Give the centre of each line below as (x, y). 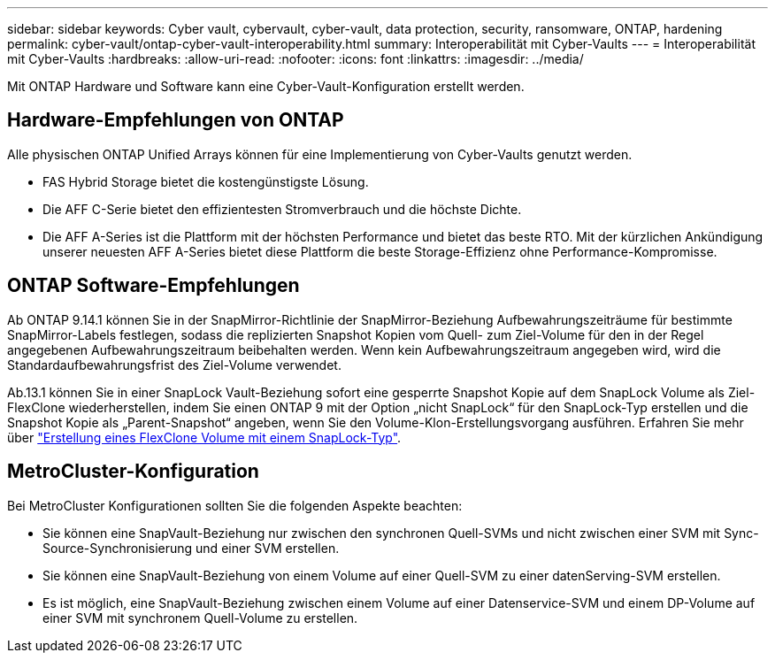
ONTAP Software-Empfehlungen (153, 286)
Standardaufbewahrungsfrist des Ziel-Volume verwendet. (174, 365)
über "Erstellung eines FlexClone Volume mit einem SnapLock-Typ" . (204, 437)
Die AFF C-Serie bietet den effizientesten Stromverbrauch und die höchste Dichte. (282, 209)
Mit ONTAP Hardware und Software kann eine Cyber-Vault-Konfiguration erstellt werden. (266, 86)
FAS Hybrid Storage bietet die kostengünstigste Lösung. (206, 181)
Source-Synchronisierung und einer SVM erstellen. (191, 548)
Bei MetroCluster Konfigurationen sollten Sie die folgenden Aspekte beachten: (235, 505)
